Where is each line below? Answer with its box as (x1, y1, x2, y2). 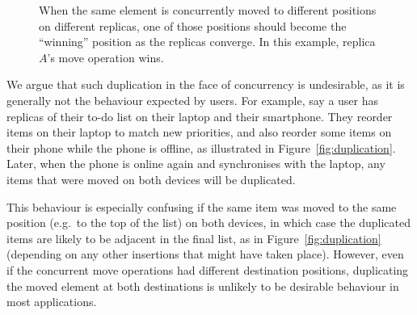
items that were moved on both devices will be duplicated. (6, 170, 296, 187)
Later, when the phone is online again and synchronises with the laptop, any (6, 155, 385, 172)
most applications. (6, 293, 97, 310)
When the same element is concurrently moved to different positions (39, 2, 377, 18)
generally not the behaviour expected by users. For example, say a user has (6, 91, 379, 108)
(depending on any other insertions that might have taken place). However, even (6, 246, 404, 262)
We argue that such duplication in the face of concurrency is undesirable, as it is (6, 76, 405, 93)
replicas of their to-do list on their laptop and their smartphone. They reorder (6, 107, 393, 124)
